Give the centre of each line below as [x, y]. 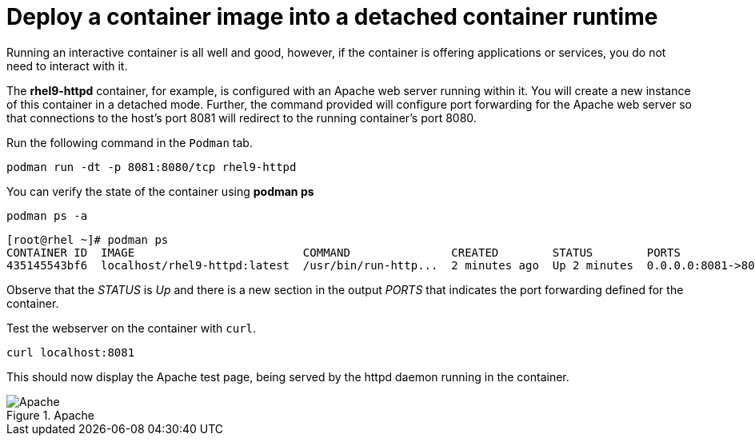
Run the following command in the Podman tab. [130, 142]
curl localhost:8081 [71, 352]
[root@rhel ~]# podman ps [88, 239]
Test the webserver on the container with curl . [132, 328]
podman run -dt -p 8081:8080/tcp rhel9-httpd [152, 167]
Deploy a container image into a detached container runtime [332, 17]
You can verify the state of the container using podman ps [160, 191]
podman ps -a [47, 215]
